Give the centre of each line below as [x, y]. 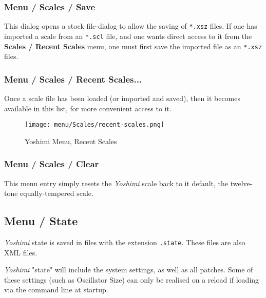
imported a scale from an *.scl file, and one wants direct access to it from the [128, 36]
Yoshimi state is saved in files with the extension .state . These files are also [125, 242]
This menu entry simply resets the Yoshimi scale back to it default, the [116, 183]
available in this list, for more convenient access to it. [88, 108]
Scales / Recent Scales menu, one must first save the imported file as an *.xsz [133, 46]
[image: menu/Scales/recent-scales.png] [95, 125]
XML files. [21, 252]
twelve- [241, 183]
